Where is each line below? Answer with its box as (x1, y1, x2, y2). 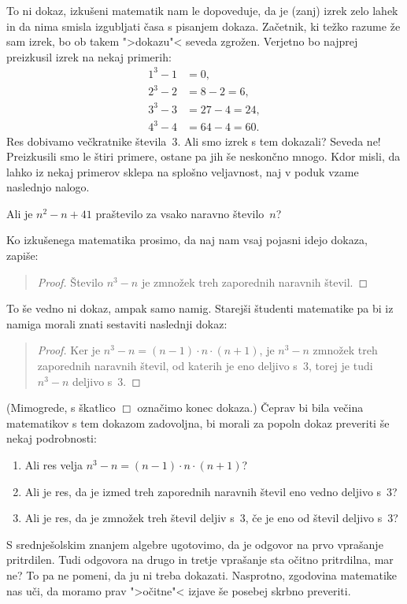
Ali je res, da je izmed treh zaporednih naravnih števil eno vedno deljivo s (24, 483, 382, 499)
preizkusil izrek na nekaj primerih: (6, 48, 172, 65)
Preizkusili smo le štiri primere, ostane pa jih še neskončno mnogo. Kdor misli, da (6, 148, 401, 165)
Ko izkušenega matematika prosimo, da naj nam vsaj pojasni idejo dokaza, (6, 232, 368, 248)
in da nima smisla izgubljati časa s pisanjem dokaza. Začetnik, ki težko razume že (6, 17, 401, 34)
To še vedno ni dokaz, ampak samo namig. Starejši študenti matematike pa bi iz (6, 300, 394, 317)
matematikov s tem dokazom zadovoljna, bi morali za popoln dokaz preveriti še (6, 414, 390, 431)
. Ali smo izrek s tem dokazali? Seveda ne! (177, 132, 381, 149)
